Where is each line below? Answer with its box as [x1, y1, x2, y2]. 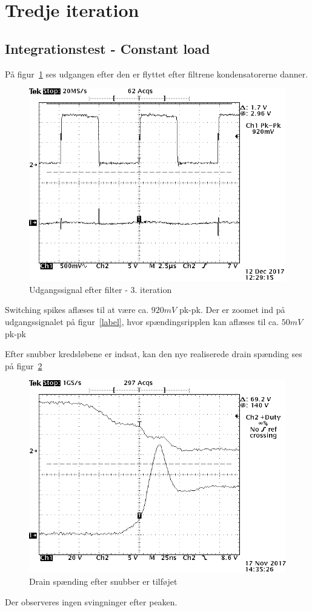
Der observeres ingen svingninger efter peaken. [5, 595, 178, 608]
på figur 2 [5, 359, 42, 372]
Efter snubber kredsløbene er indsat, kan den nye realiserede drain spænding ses [5, 347, 302, 360]
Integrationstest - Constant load [5, 39, 210, 58]
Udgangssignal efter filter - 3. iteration [29, 283, 172, 295]
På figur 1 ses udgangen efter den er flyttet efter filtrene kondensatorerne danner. [5, 67, 308, 80]
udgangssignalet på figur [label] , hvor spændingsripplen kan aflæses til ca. [5, 315, 279, 327]
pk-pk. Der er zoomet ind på [179, 303, 285, 316]
